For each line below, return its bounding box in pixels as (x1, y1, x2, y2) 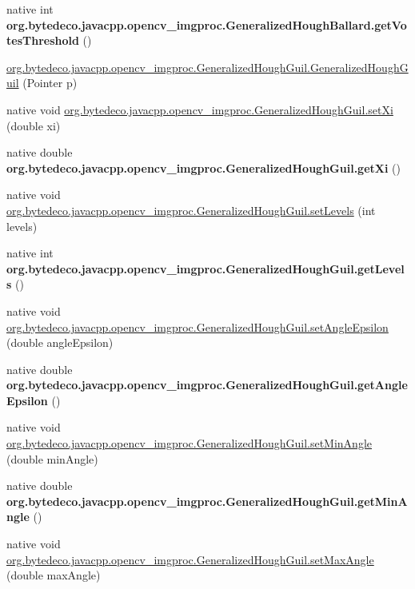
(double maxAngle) (6, 567, 101, 583)
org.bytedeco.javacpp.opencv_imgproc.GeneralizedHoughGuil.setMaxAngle (6, 551, 374, 567)
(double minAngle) (6, 450, 98, 467)
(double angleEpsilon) (6, 334, 114, 351)
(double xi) (6, 117, 61, 133)
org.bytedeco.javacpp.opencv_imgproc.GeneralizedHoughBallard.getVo (6, 16, 407, 33)
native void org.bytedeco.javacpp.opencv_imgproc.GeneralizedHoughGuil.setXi (6, 101, 393, 117)
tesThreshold (6, 32, 79, 49)
